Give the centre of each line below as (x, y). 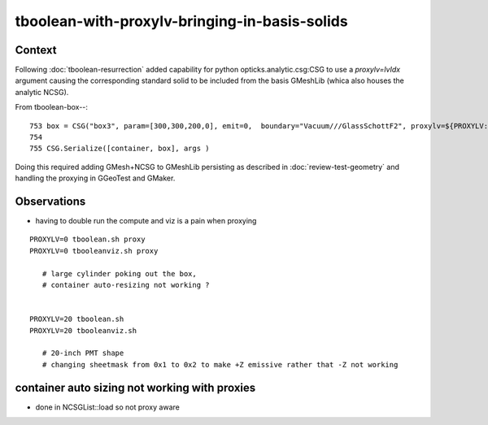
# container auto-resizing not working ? (126, 285)
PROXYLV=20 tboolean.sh (77, 319)
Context (36, 50)
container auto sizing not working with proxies (135, 387)
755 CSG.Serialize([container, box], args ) (120, 149)
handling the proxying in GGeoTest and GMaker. (95, 178)
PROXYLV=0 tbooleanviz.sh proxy (94, 251)
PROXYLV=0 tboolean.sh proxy (87, 239)
